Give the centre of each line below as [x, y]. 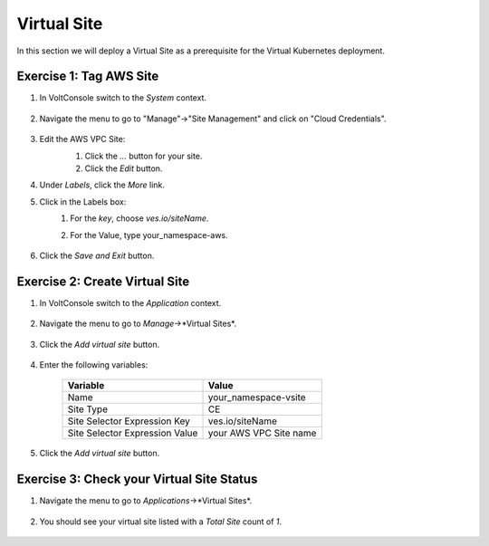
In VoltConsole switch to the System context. [123, 98]
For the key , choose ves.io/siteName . [139, 218]
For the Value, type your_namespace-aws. [149, 235]
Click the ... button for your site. [144, 156]
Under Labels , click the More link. [102, 185]
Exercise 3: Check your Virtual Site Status [137, 479]
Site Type [88, 409]
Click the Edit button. [124, 168]
